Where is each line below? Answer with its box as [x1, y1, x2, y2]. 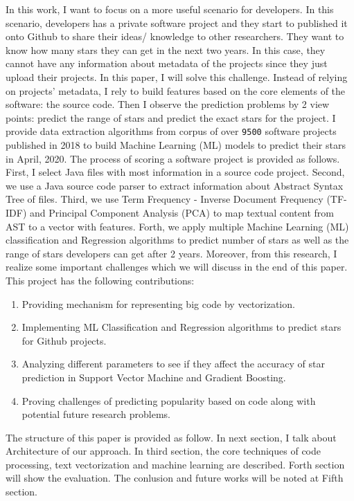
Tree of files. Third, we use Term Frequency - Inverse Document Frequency [6, 192, 324, 206]
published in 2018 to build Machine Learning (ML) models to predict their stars [6, 138, 346, 152]
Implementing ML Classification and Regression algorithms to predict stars [21, 320, 342, 334]
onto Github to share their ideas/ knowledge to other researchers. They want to [6, 29, 344, 44]
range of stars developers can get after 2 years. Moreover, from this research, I [6, 246, 337, 260]
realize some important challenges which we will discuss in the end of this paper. [6, 259, 348, 274]
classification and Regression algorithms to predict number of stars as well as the [6, 233, 349, 247]
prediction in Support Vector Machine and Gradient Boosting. [21, 370, 286, 384]
